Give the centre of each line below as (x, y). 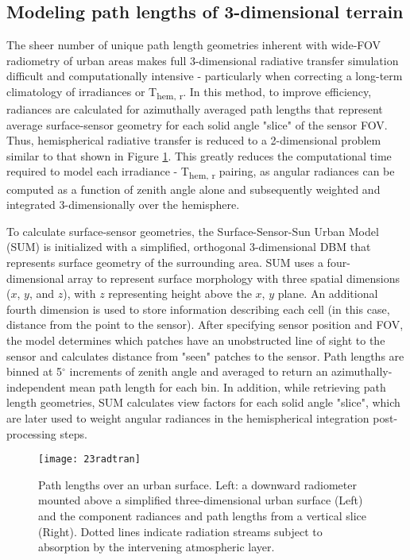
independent (36, 386)
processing (31, 433)
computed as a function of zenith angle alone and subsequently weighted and (193, 189)
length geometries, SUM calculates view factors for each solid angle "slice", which (203, 402)
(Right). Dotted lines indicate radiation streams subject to (180, 531)
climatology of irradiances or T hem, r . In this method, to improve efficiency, (189, 92)
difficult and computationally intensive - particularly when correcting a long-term (205, 76)
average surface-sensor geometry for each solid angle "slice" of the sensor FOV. (197, 124)
